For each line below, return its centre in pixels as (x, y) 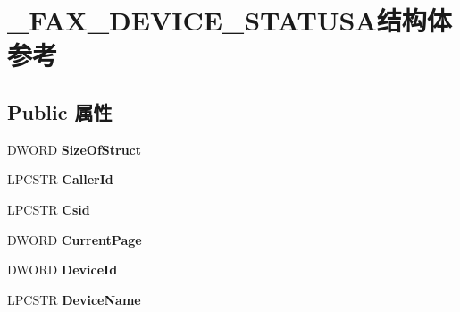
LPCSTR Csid (49, 209)
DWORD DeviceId (63, 270)
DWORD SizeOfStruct (75, 149)
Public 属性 (60, 111)
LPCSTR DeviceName (74, 299)
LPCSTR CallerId (60, 179)
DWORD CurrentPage (75, 239)
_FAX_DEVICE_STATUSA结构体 (230, 20)
